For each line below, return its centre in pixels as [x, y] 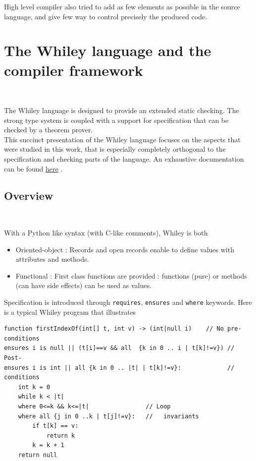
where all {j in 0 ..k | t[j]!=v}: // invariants [108, 416]
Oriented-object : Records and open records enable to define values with [125, 249]
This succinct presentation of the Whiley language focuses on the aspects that [122, 139]
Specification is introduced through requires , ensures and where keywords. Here [128, 302]
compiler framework [74, 70]
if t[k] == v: [55, 426]
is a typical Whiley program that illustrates [70, 312]
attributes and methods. [52, 259]
